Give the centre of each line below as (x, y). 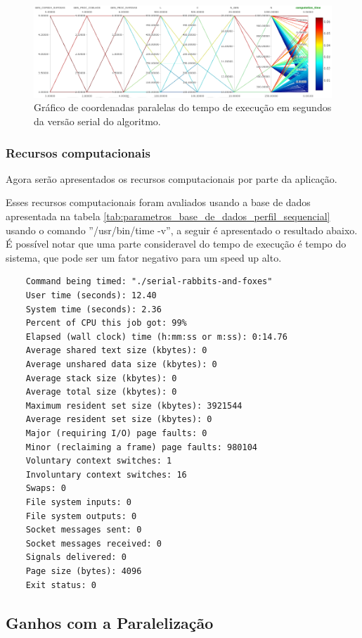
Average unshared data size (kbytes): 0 (121, 365)
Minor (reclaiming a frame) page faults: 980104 (141, 447)
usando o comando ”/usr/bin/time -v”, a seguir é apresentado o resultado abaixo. (182, 230)
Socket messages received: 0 (93, 543)
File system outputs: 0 (81, 516)
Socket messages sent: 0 (84, 530)
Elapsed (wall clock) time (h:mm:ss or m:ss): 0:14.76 (156, 337)
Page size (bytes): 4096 (84, 571)
